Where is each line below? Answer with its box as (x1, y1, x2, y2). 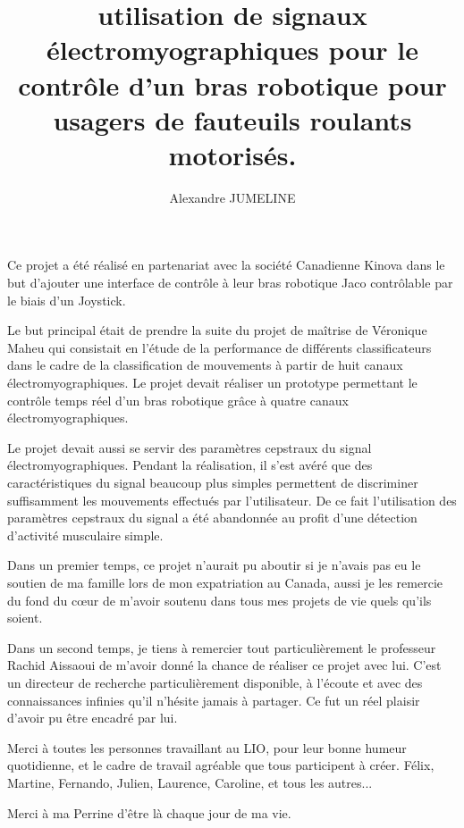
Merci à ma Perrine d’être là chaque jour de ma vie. (7, 803, 291, 822)
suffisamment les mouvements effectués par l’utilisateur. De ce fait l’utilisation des (7, 490, 457, 509)
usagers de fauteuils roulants (53, 101, 412, 138)
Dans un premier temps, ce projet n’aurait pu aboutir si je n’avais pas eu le (7, 556, 421, 574)
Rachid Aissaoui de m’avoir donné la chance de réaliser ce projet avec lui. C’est (7, 656, 442, 674)
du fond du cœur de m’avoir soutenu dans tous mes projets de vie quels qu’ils (7, 590, 432, 609)
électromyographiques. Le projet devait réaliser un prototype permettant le (7, 373, 418, 392)
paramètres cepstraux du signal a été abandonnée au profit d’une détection (7, 508, 418, 527)
